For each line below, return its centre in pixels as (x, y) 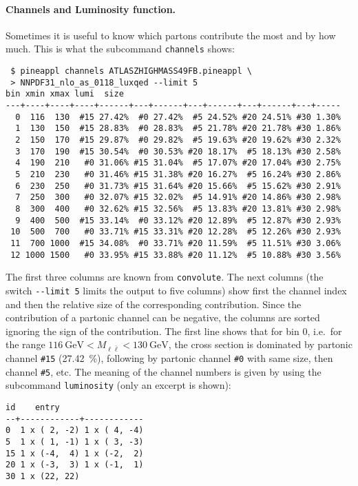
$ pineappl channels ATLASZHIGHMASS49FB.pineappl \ (131, 71)
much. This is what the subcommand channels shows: (120, 49)
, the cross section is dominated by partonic (260, 344)
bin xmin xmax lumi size (65, 94)
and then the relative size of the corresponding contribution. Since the (154, 304)
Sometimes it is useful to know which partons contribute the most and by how (171, 35)
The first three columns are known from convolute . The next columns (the (165, 277)
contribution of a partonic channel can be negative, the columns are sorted (163, 317)
